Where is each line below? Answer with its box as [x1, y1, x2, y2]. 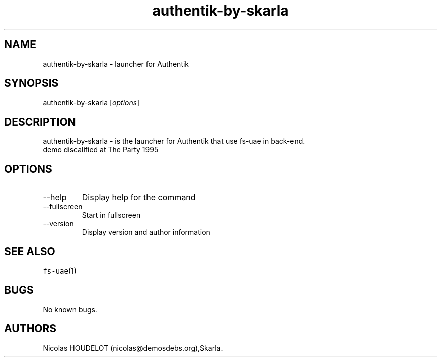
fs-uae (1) [43, 266, 77, 275]
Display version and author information [82, 228, 210, 237]
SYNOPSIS [4, 77, 59, 90]
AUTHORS [4, 322, 57, 335]
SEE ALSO [4, 245, 55, 258]
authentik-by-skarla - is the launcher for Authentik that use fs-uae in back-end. [43, 137, 305, 146]
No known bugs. [43, 305, 97, 314]
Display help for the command [82, 192, 196, 203]
